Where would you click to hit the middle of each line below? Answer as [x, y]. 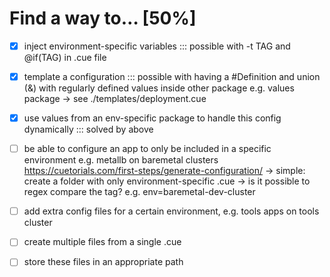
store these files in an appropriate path [103, 262]
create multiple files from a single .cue [102, 242]
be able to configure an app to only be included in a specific [147, 149]
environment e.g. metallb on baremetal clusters [121, 160]
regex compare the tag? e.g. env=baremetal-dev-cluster [139, 192]
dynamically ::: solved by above [88, 129]
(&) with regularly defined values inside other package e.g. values [159, 88]
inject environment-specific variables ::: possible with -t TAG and [157, 46]
